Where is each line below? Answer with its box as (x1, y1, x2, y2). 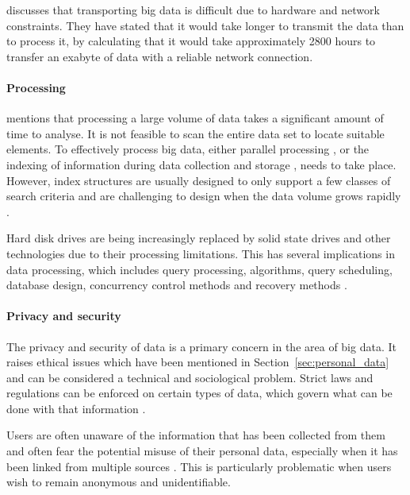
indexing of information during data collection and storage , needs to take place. (6, 156, 397, 172)
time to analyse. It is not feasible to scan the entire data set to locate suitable (6, 125, 385, 141)
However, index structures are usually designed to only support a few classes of (6, 172, 391, 188)
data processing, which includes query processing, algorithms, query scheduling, (6, 261, 393, 277)
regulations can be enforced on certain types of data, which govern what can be (6, 385, 393, 401)
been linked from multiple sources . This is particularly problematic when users (6, 458, 392, 474)
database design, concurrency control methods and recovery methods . (6, 277, 347, 293)
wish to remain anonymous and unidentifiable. (6, 474, 231, 490)
